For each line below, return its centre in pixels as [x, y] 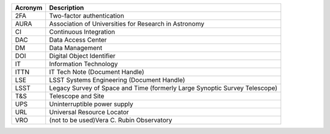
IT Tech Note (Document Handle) [97, 72]
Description [67, 8]
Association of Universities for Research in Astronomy [127, 24]
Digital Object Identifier [82, 56]
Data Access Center [78, 40]
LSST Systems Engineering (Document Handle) [117, 80]
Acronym [29, 8]
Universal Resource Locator [89, 112]
